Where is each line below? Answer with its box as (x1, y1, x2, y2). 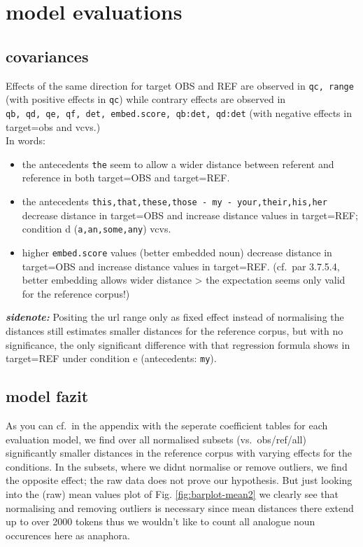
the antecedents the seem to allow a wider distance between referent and (22, 156, 334, 171)
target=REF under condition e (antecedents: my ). (6, 351, 217, 366)
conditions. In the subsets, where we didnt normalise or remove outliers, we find (6, 459, 348, 473)
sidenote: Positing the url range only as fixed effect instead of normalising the (6, 310, 344, 324)
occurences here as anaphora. (6, 527, 130, 542)
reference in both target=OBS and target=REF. (22, 170, 230, 185)
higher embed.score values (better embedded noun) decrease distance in (22, 244, 332, 259)
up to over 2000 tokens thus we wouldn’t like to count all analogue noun (6, 514, 315, 529)
